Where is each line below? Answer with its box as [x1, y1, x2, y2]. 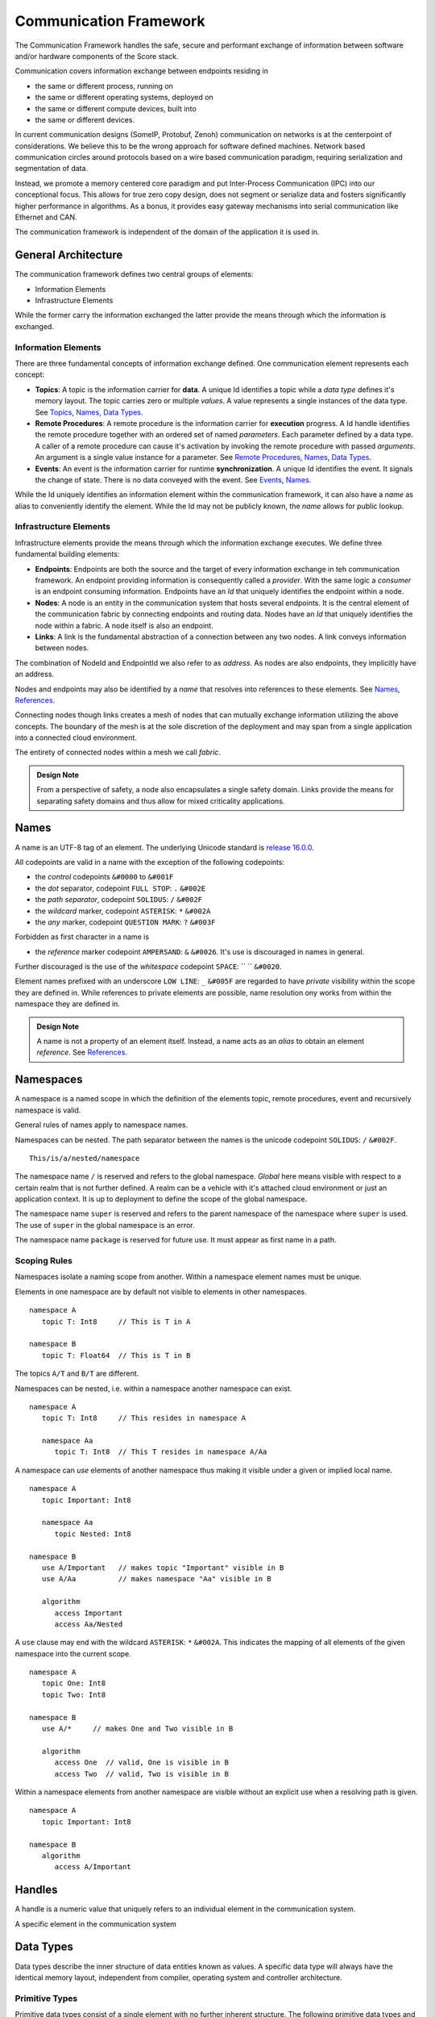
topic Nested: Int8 [54, 1529, 132, 1539]
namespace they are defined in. [14, 999, 121, 1008]
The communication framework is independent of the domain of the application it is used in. [14, 227, 320, 237]
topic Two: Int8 [41, 1690, 106, 1699]
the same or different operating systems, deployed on [35, 93, 213, 102]
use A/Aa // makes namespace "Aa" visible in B [41, 1574, 271, 1584]
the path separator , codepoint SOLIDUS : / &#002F [35, 895, 203, 904]
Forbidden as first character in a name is [14, 932, 149, 942]
